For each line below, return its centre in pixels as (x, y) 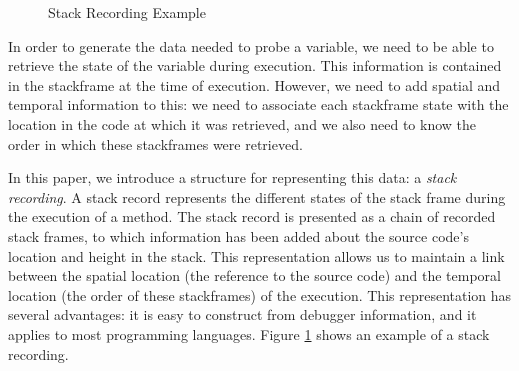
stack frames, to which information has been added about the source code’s (238, 235)
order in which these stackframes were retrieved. (155, 143)
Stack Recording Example (127, 12)
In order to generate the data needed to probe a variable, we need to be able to (251, 45)
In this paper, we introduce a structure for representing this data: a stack (232, 177)
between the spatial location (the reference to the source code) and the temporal (254, 275)
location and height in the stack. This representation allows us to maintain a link (256, 255)
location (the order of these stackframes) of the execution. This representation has (260, 294)
